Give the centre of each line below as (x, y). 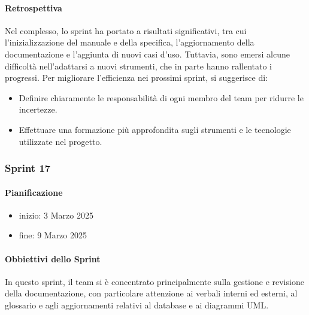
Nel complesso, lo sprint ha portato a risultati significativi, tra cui (126, 30)
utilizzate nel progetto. (60, 141)
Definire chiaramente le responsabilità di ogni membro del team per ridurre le (161, 97)
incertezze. (38, 109)
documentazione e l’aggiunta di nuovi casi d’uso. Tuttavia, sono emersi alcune (147, 54)
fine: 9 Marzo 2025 (53, 235)
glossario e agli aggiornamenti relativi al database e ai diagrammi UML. (137, 305)
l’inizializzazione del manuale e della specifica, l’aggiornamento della (130, 42)
